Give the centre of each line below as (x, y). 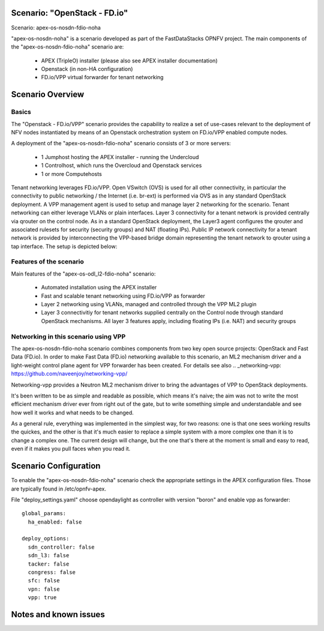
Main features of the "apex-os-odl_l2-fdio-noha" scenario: (83, 274)
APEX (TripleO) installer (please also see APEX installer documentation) (129, 61)
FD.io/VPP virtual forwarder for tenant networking (102, 77)
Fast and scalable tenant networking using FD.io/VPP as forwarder (123, 296)
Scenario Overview (48, 95)
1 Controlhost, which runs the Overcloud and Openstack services (121, 166)
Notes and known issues (58, 614)
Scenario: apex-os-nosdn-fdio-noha (56, 28)
